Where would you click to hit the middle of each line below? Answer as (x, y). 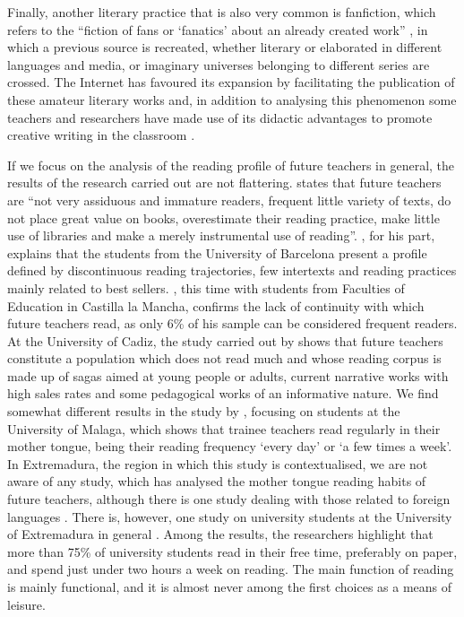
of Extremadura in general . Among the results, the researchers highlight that (220, 534)
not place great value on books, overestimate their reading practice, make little (223, 217)
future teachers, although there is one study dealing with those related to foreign (229, 499)
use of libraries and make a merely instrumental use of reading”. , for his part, (221, 235)
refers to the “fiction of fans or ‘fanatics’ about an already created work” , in (218, 29)
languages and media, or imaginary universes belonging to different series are (219, 64)
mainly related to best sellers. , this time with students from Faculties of (206, 287)
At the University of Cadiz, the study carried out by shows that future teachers (225, 340)
